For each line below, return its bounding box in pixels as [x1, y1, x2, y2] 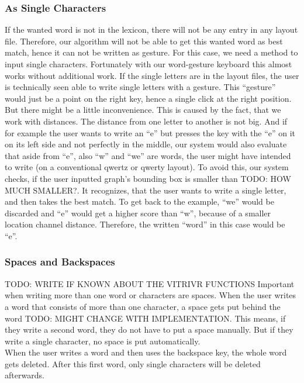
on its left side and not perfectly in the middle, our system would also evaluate [5, 138, 287, 150]
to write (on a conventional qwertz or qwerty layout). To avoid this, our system [5, 161, 289, 173]
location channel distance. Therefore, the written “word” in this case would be [5, 218, 285, 230]
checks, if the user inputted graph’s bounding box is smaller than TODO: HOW [5, 172, 291, 184]
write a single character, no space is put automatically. [5, 334, 201, 347]
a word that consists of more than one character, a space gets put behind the [5, 300, 281, 312]
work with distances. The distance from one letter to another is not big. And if [5, 115, 288, 127]
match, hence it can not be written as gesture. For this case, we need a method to [5, 46, 298, 58]
